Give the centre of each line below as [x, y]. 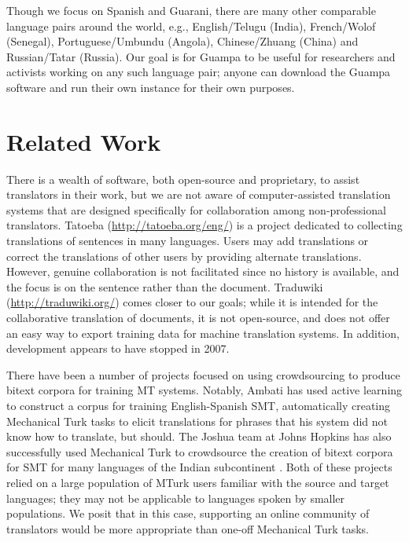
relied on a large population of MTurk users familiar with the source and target [198, 482]
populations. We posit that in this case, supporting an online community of [188, 513]
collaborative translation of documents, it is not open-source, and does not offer [198, 318]
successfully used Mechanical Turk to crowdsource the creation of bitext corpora [200, 451]
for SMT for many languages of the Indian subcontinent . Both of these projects [199, 467]
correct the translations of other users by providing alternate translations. [184, 256]
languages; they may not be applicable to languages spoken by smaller [176, 498]
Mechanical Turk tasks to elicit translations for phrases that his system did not [197, 421]
